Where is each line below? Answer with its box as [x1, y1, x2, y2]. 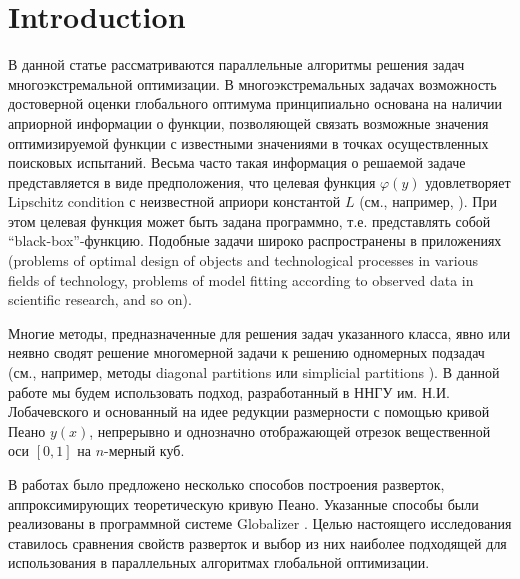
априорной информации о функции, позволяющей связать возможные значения [8, 112, 489, 133]
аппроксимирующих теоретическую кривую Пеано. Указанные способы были [8, 493, 479, 514]
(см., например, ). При [359, 191, 497, 212]
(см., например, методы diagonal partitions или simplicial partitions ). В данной [8, 362, 500, 383]
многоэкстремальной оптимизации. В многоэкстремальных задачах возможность [8, 73, 497, 94]
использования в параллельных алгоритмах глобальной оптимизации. [8, 552, 430, 573]
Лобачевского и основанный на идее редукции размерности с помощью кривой [8, 401, 490, 422]
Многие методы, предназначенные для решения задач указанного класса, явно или [8, 322, 511, 343]
